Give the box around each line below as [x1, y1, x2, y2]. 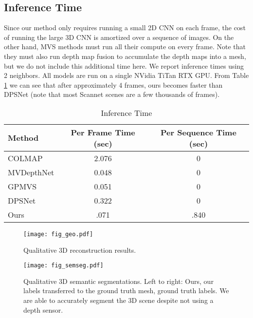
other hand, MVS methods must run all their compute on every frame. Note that [4, 41, 246, 52]
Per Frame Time [71, 126, 135, 138]
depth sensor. [23, 304, 63, 315]
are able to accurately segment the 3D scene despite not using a [23, 295, 214, 305]
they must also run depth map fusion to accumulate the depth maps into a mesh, [4, 51, 246, 61]
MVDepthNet [8, 166, 54, 178]
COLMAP [8, 152, 43, 164]
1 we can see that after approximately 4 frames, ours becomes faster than [4, 79, 223, 90]
